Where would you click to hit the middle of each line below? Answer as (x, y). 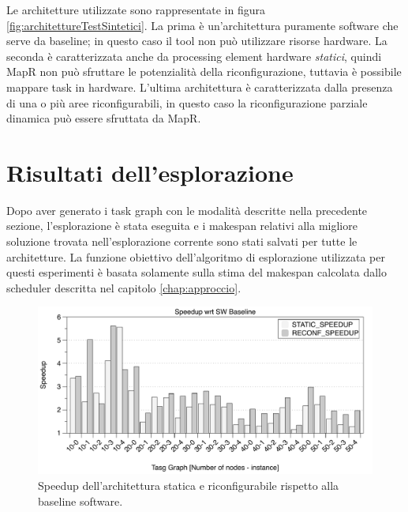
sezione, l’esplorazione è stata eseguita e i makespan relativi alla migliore (182, 226)
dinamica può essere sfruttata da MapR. (104, 118)
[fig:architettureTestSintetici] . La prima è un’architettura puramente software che (202, 25)
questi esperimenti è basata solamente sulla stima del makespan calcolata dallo (197, 272)
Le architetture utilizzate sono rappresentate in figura (136, 9)
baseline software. (80, 501)
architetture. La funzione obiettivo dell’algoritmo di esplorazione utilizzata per (196, 256)
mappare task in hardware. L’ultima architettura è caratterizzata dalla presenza (200, 87)
